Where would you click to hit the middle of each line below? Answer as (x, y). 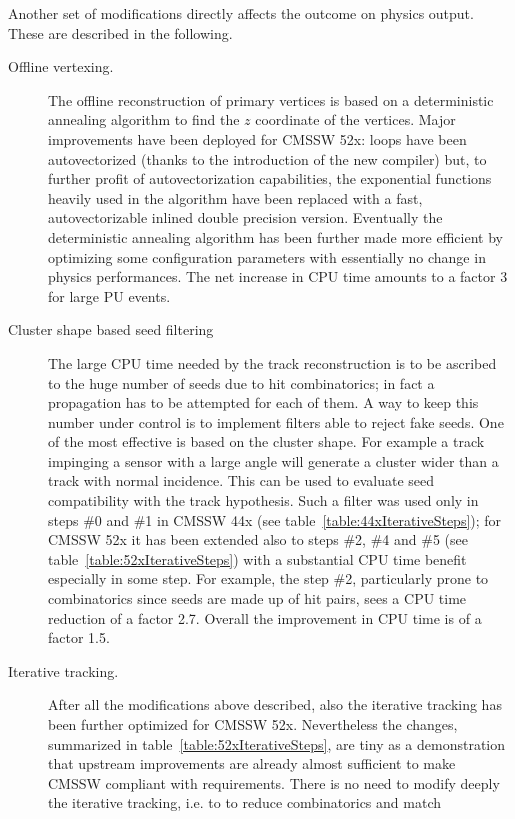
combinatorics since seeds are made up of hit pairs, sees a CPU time (257, 598)
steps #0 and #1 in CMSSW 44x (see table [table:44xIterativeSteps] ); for (275, 519)
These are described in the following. (120, 32)
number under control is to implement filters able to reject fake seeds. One (276, 421)
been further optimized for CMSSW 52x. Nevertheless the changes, (253, 724)
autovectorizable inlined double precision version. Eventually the (245, 217)
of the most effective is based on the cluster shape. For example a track (266, 441)
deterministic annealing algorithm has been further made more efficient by (275, 236)
